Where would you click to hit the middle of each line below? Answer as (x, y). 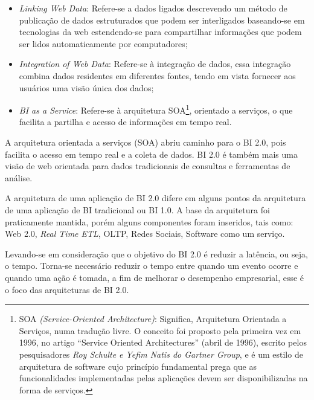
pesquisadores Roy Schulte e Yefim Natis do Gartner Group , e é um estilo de (161, 354)
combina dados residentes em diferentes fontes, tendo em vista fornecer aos (157, 75)
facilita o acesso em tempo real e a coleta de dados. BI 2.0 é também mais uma (151, 154)
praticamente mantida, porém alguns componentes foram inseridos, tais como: (149, 221)
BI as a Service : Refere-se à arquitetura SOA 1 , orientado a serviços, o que (156, 109)
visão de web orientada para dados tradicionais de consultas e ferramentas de (148, 166)
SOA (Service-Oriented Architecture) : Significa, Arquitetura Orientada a (153, 319)
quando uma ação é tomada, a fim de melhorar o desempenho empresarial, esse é (155, 277)
